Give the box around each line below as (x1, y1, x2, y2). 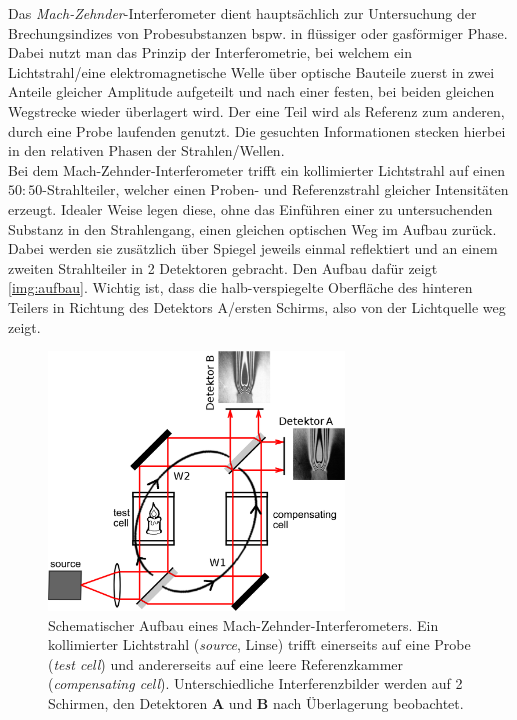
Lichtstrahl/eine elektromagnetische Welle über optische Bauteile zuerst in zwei (8, 61, 495, 82)
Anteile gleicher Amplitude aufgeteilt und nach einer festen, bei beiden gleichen (8, 81, 495, 102)
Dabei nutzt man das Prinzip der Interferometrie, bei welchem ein (8, 42, 412, 63)
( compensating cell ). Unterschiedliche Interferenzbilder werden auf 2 (48, 673, 463, 694)
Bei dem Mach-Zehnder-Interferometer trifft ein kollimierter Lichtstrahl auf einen (8, 159, 505, 180)
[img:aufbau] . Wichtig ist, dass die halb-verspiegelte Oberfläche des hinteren (8, 277, 473, 298)
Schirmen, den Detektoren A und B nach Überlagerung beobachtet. (48, 693, 464, 714)
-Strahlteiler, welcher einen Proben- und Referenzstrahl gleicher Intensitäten (42, 179, 509, 200)
